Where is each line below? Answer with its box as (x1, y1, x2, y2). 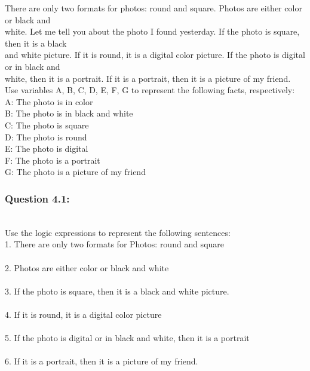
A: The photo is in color (5, 95, 93, 108)
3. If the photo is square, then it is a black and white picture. (5, 284, 229, 297)
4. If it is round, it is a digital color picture (5, 308, 162, 320)
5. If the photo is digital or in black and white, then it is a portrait (5, 332, 250, 344)
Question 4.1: (5, 191, 70, 206)
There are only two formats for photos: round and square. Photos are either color (5, 2, 302, 14)
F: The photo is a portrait (5, 154, 100, 166)
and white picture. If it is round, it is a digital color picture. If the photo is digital (5, 48, 305, 61)
